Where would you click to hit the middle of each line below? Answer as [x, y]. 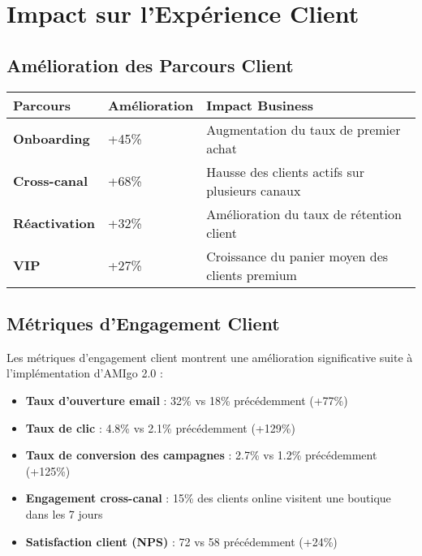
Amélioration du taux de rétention [304, 213]
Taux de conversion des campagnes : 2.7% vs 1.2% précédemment [201, 455]
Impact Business [260, 105]
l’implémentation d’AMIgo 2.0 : [85, 373]
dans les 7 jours [64, 513]
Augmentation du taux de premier [304, 129]
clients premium [252, 274]
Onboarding [52, 139]
